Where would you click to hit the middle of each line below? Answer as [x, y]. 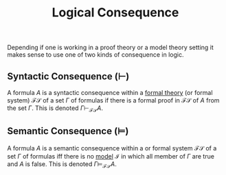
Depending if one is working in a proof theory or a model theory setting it [111, 48]
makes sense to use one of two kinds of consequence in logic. [95, 55]
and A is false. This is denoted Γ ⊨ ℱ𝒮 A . [62, 164]
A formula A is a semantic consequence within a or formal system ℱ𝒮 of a [112, 148]
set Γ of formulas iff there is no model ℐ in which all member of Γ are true [111, 156]
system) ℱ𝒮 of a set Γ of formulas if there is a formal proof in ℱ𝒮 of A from [113, 100]
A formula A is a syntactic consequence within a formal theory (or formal [110, 93]
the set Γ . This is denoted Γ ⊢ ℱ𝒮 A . [55, 109]
